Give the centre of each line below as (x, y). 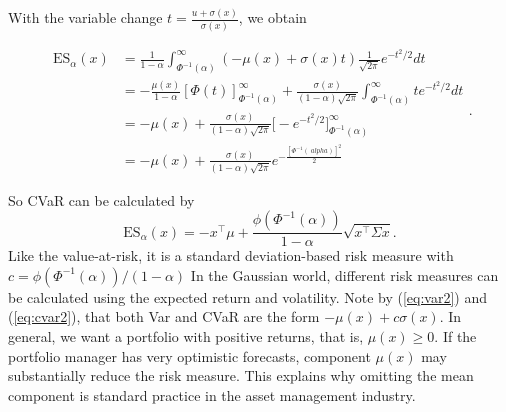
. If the (455, 336)
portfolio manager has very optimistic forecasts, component (189, 355)
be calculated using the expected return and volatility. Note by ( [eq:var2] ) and (247, 296)
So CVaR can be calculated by (101, 199)
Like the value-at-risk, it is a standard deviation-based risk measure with (231, 255)
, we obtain (272, 17)
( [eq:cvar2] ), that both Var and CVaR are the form (164, 316)
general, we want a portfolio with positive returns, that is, (186, 336)
